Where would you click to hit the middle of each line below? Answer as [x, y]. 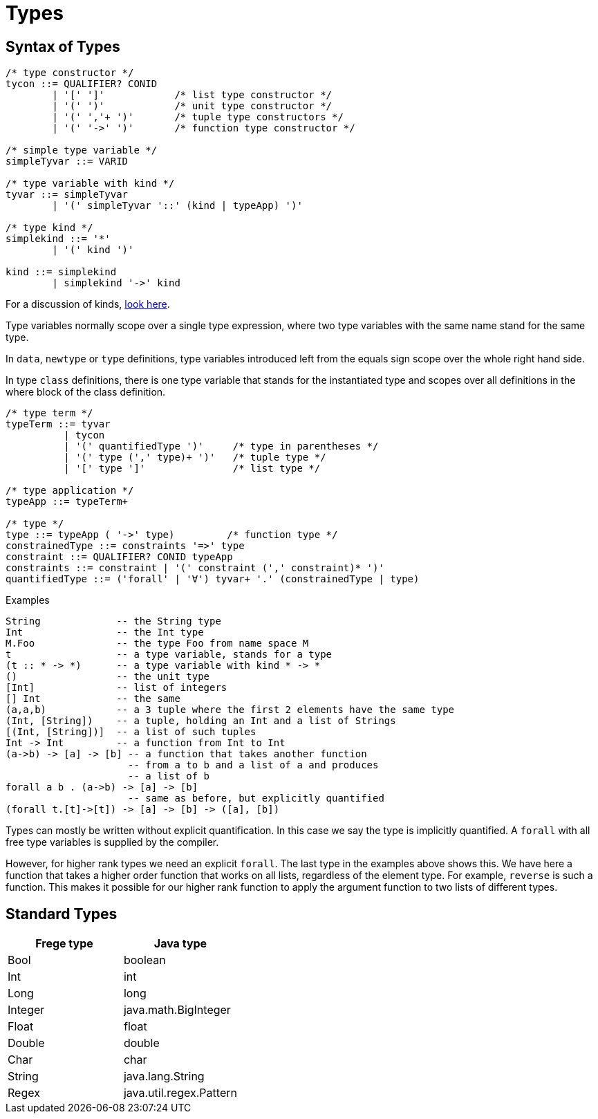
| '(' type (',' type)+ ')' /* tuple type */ [195, 457]
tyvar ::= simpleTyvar [67, 195]
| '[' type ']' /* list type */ [192, 469]
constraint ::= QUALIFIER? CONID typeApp [119, 557]
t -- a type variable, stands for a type [169, 655]
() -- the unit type [108, 677]
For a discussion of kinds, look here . [88, 304]
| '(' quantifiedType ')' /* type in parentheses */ [221, 446]
